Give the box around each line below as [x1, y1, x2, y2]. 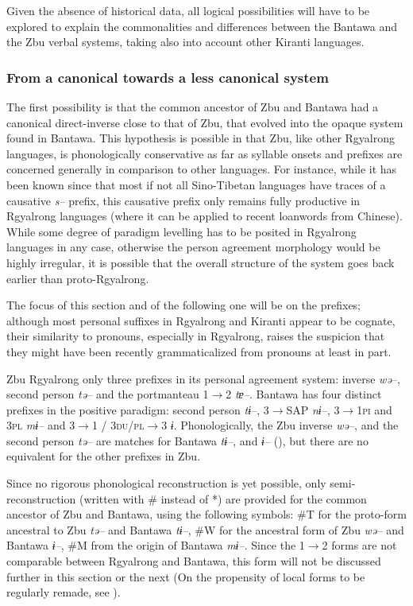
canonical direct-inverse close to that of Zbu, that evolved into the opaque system [6, 114, 403, 130]
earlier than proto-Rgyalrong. [6, 270, 149, 286]
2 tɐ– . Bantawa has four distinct [226, 386, 382, 402]
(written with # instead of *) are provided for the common [79, 490, 367, 507]
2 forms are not [322, 537, 397, 554]
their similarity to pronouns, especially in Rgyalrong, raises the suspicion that [6, 328, 385, 344]
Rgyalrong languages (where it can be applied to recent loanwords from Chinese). [6, 208, 403, 224]
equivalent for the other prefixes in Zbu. [6, 448, 201, 464]
